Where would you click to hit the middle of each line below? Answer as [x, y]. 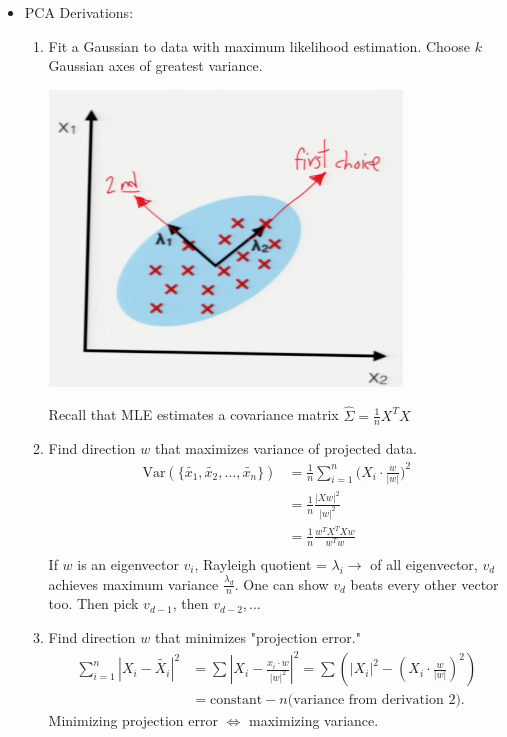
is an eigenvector [128, 563]
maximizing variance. [314, 720]
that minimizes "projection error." [257, 636]
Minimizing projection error [133, 720]
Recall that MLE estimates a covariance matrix [193, 414]
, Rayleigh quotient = [260, 563]
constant [236, 700]
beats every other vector [424, 583]
